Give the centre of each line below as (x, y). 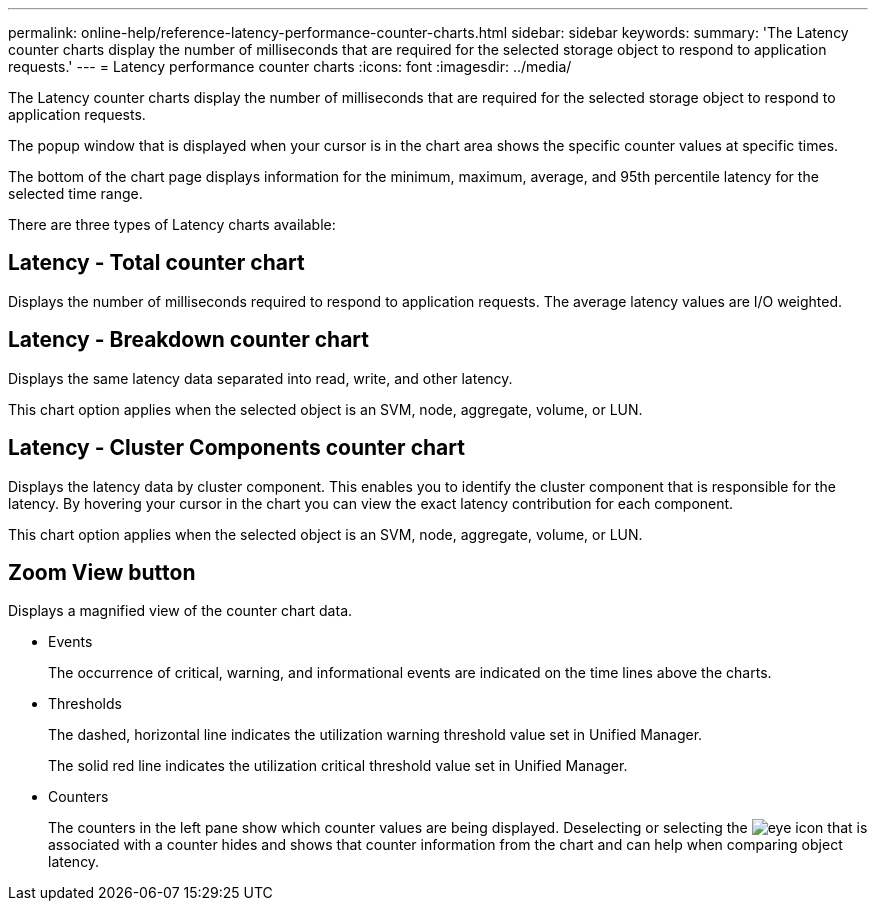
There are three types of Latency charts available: (172, 224)
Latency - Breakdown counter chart (188, 340)
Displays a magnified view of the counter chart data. (180, 611)
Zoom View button (102, 572)
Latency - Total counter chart (156, 263)
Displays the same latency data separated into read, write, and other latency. (260, 378)
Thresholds (85, 704)
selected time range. (75, 193)
